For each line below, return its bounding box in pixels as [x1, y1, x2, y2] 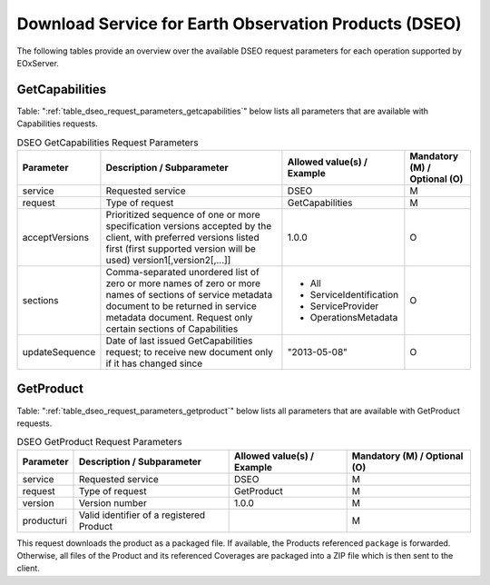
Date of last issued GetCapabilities [105, 334, 253, 347]
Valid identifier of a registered [78, 509, 206, 521]
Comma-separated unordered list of [105, 266, 260, 278]
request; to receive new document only [105, 346, 274, 358]
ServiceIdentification [309, 289, 399, 301]
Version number [78, 496, 147, 509]
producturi [22, 514, 68, 527]
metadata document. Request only [105, 312, 253, 323]
